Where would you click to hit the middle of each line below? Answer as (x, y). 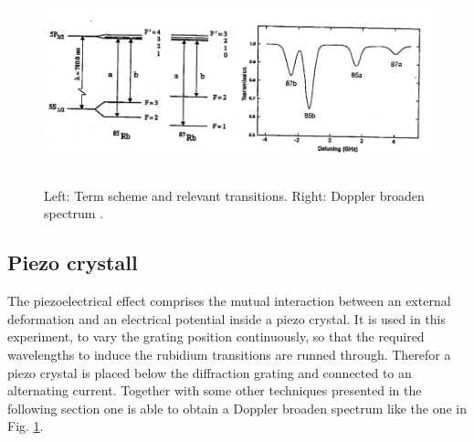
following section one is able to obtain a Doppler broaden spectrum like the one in (237, 408)
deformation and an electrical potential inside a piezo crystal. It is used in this (227, 318)
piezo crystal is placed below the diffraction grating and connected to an (210, 372)
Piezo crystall (73, 262)
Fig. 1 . (26, 426)
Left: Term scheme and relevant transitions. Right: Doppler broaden (234, 195)
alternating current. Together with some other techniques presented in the (215, 390)
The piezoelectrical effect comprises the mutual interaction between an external (229, 301)
